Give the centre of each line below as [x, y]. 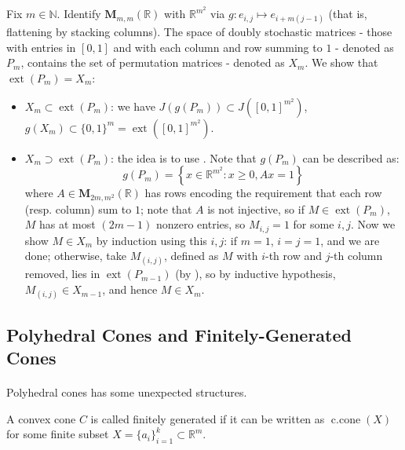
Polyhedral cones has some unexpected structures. [127, 392]
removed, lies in [62, 274]
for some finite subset [58, 434]
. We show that [341, 62]
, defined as [192, 256]
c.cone [346, 420]
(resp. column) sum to [78, 209]
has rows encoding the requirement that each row [263, 193]
